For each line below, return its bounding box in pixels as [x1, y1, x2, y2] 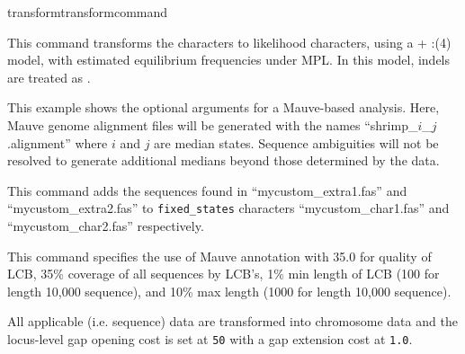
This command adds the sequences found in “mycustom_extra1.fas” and [7, 181, 407, 199]
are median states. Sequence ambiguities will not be [154, 133, 439, 152]
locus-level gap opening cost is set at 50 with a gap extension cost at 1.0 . [7, 329, 413, 348]
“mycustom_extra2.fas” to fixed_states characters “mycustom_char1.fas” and [7, 199, 450, 217]
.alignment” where [7, 133, 108, 152]
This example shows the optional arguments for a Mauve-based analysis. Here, [7, 98, 440, 117]
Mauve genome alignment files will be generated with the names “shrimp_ [7, 115, 418, 134]
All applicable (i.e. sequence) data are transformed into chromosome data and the [7, 312, 458, 331]
